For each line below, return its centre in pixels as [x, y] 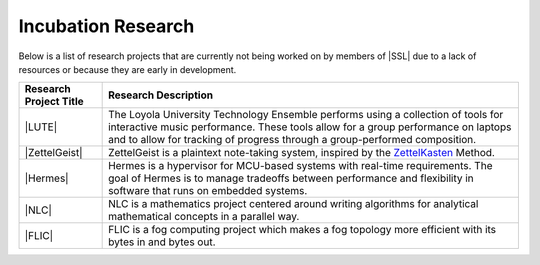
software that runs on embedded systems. [208, 191]
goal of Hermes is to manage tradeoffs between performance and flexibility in [291, 178]
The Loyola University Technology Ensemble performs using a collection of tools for [306, 115]
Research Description [161, 95]
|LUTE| [41, 127]
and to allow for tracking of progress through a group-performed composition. [292, 140]
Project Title [54, 102]
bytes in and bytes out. [162, 242]
